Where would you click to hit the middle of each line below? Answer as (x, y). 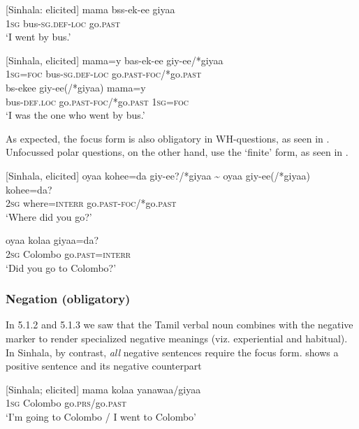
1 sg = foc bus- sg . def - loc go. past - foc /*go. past (104, 74)
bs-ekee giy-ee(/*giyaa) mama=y (76, 87)
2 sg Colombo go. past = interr (68, 253)
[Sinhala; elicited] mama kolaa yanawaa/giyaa (103, 389)
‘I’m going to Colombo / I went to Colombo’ (101, 416)
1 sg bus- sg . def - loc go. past (63, 23)
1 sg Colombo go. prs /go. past (66, 403)
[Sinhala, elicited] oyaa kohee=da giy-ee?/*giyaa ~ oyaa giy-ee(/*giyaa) (158, 175)
